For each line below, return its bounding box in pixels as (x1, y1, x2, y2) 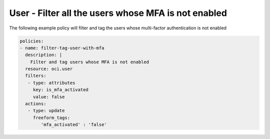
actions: (25, 101, 46, 107)
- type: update (27, 108, 65, 114)
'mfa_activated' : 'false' (40, 122, 107, 128)
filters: (25, 73, 46, 79)
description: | (25, 52, 62, 58)
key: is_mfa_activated (32, 87, 88, 93)
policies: (19, 38, 44, 44)
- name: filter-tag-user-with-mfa (19, 45, 104, 51)
